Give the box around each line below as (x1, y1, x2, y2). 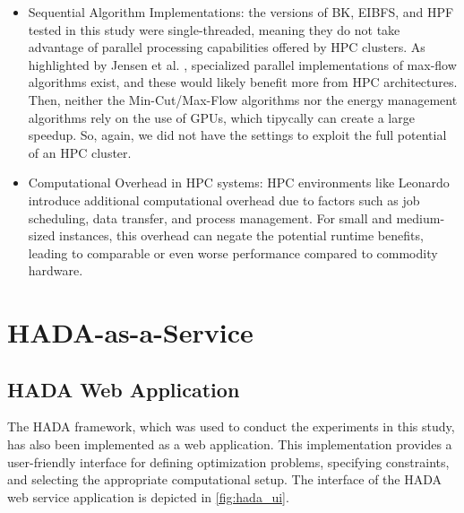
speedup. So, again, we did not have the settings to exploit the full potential (28, 126, 447, 144)
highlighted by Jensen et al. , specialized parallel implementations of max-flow (28, 55, 457, 74)
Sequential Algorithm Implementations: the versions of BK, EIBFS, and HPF (28, 3, 454, 21)
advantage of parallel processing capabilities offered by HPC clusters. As (28, 38, 425, 57)
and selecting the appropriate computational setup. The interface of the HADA (7, 470, 443, 489)
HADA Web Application (7, 375, 240, 403)
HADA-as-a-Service (7, 314, 253, 351)
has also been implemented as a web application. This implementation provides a (7, 435, 452, 454)
